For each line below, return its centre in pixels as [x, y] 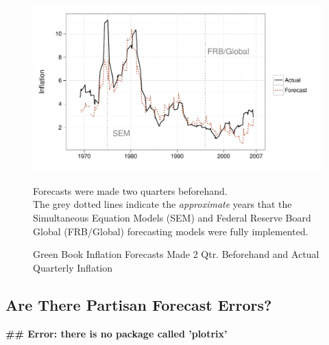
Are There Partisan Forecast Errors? [139, 304]
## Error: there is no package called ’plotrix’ [117, 333]
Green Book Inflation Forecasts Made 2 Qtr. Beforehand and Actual [176, 254]
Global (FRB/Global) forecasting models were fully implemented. [171, 231]
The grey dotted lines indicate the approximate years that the [162, 204]
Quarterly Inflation [73, 267]
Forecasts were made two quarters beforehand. [130, 190]
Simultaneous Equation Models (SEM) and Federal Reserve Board [172, 217]
